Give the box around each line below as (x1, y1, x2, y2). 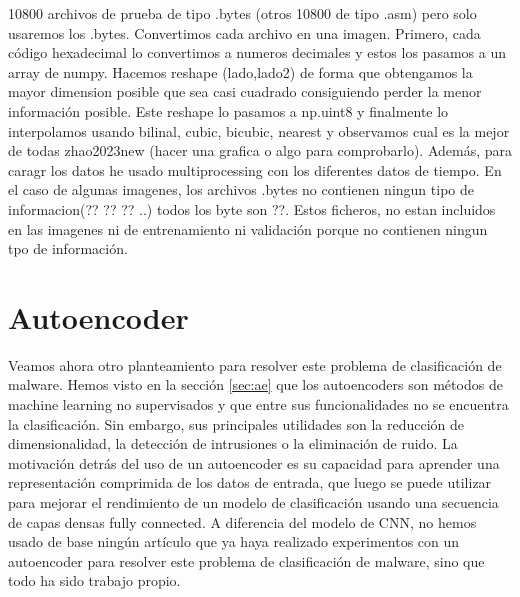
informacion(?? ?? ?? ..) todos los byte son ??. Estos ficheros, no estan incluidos (8, 198, 496, 219)
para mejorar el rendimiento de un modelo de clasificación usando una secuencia (8, 492, 499, 512)
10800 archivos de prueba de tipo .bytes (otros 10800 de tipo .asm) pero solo (8, 3, 477, 23)
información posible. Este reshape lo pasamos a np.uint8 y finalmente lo (8, 100, 449, 121)
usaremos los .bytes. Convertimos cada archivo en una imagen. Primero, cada (8, 22, 481, 43)
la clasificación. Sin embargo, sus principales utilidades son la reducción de (8, 413, 464, 434)
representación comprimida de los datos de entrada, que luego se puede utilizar (8, 472, 492, 493)
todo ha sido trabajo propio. (8, 570, 181, 591)
